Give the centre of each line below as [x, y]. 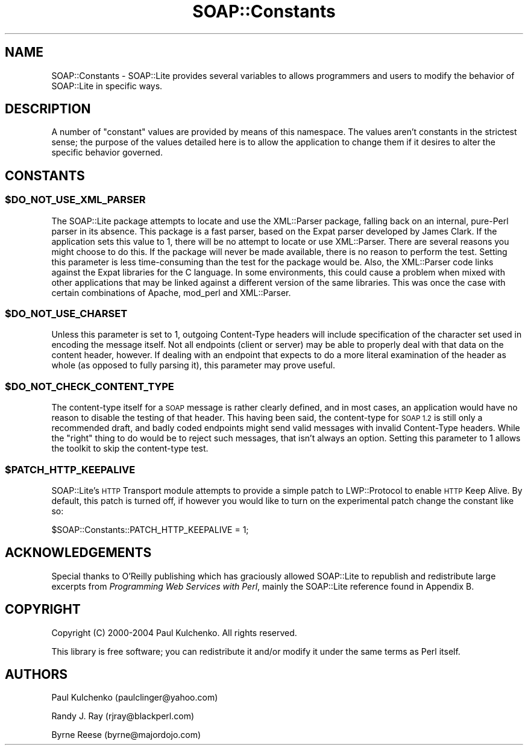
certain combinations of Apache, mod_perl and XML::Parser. [171, 292]
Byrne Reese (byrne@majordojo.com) [126, 735]
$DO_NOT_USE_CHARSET [66, 314]
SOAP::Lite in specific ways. [107, 86]
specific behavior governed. [107, 153]
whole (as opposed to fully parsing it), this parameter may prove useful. [193, 365]
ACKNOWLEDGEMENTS [78, 553]
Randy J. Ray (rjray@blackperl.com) [123, 716]
